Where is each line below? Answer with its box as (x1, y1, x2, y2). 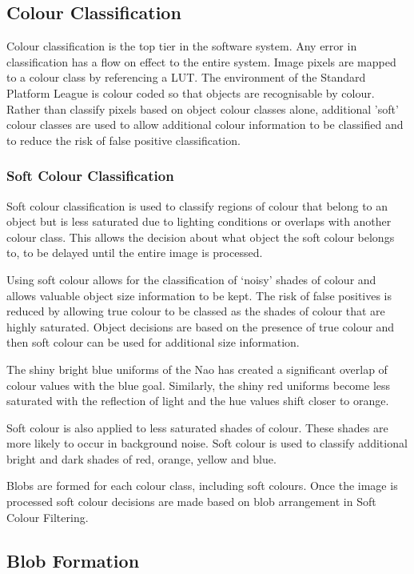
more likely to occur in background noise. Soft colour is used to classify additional (6, 435, 408, 452)
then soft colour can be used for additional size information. (6, 334, 300, 351)
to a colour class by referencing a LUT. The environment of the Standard (6, 69, 366, 86)
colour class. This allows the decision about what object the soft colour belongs (6, 228, 395, 245)
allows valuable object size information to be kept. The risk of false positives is (6, 287, 392, 303)
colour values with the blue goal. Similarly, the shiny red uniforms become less (6, 376, 391, 393)
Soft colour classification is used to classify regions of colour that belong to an (6, 197, 388, 214)
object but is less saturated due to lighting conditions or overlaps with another (6, 213, 392, 230)
